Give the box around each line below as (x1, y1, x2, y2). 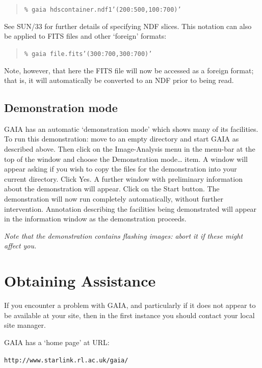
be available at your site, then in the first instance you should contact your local (4, 309, 255, 320)
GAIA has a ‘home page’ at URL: (4, 336, 110, 347)
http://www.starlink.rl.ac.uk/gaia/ (4, 356, 128, 364)
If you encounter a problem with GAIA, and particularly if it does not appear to (4, 300, 256, 310)
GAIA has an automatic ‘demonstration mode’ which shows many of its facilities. (4, 123, 258, 134)
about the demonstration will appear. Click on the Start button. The (4, 183, 220, 194)
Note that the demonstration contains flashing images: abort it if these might (4, 230, 243, 241)
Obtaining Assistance (4, 270, 156, 291)
